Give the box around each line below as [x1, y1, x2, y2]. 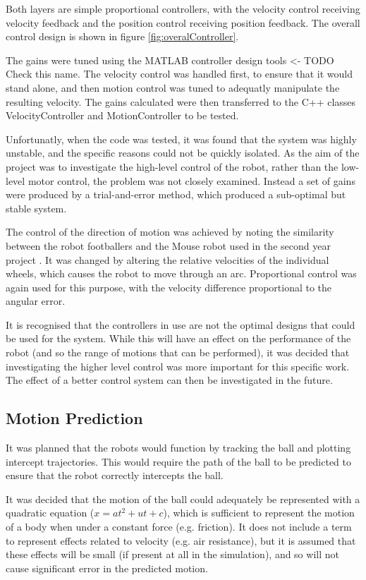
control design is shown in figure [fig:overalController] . [6, 29, 239, 44]
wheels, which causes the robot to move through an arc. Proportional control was [6, 266, 357, 281]
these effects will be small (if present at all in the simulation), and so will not [6, 547, 339, 562]
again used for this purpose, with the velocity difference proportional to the [6, 279, 332, 294]
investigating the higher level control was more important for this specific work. [6, 358, 350, 373]
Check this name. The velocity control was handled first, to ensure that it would [6, 66, 353, 81]
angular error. [6, 294, 66, 308]
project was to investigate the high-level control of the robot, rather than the [6, 159, 338, 174]
